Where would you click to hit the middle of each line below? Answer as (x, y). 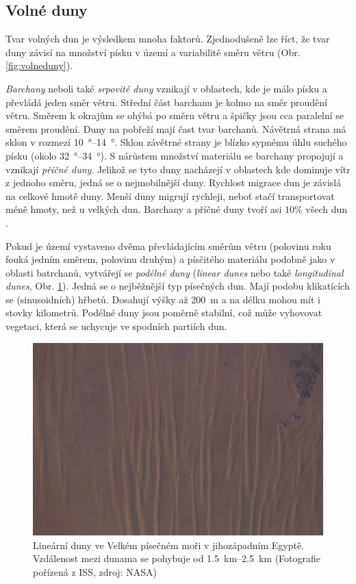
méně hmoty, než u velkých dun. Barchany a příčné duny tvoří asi (144, 209)
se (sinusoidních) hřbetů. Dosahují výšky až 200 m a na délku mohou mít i (163, 299)
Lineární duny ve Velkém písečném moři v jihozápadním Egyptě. (169, 545)
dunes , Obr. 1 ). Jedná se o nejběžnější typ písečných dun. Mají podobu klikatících (178, 286)
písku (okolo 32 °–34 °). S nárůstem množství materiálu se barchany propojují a (175, 155)
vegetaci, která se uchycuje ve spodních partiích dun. (116, 326)
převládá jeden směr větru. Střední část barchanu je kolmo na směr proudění (166, 102)
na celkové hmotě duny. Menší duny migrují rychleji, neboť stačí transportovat (170, 195)
